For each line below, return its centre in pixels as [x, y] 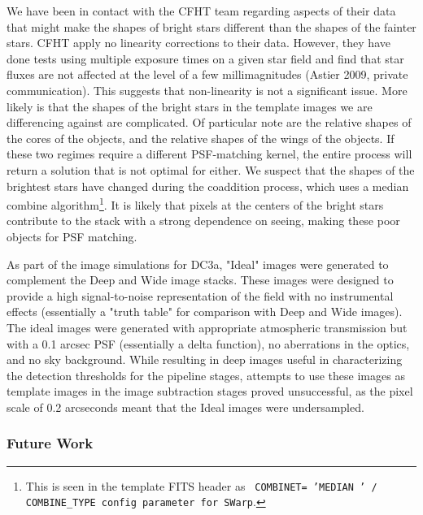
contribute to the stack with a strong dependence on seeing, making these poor [203, 221]
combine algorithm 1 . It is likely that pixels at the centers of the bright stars [195, 203]
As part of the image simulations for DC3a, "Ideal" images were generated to [198, 264]
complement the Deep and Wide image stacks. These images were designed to [200, 280]
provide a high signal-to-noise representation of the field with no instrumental [200, 295]
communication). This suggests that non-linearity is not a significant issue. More [207, 90]
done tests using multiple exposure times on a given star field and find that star [205, 58]
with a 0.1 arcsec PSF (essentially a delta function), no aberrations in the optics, [208, 343]
